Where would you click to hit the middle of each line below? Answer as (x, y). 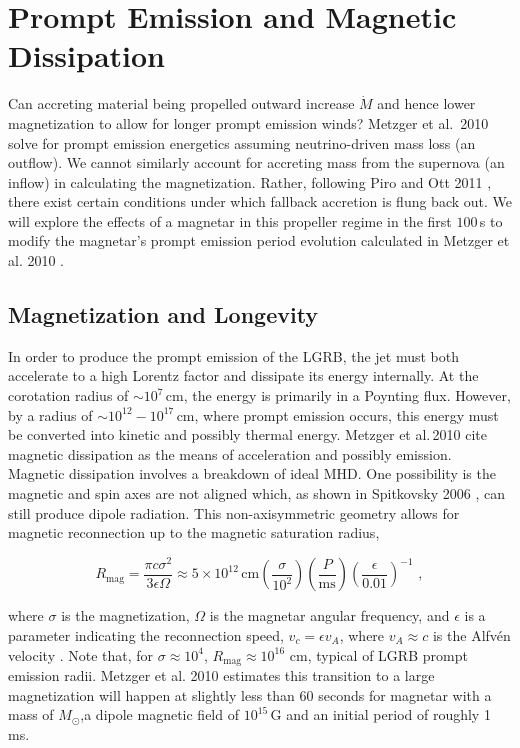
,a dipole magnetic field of (159, 714)
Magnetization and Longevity (163, 314)
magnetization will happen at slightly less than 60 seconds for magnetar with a (250, 694)
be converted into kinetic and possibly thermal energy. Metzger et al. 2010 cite (248, 434)
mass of (31, 714)
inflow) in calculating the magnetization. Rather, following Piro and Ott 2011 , (250, 181)
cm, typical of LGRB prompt (378, 654)
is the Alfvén (471, 634)
